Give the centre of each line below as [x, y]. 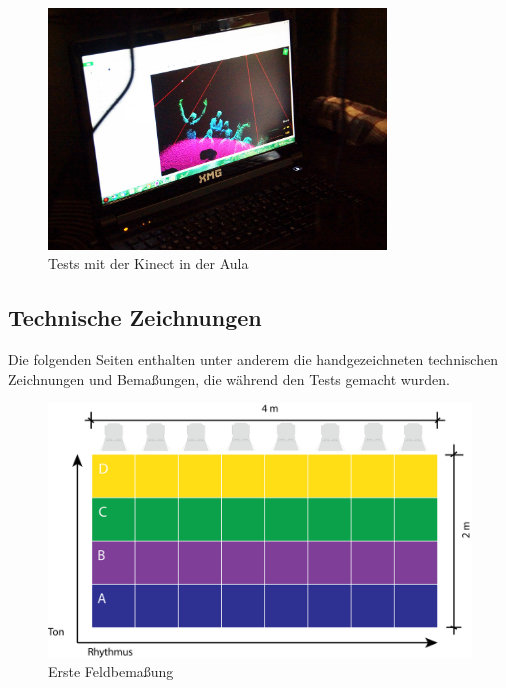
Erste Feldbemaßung [111, 671]
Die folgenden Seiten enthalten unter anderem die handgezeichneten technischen [253, 359]
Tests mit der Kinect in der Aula [148, 263]
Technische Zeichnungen [135, 317]
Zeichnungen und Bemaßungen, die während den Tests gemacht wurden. [229, 378]
